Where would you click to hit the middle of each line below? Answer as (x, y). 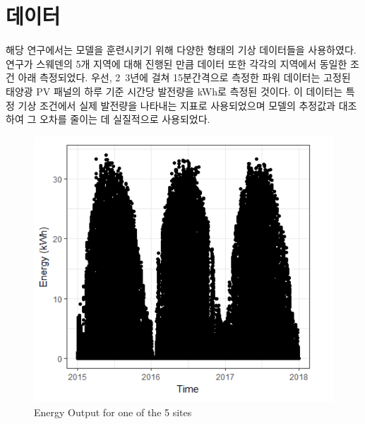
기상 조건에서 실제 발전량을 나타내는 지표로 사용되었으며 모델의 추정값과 (176, 105)
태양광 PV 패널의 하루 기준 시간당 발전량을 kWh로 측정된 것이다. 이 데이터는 (174, 91)
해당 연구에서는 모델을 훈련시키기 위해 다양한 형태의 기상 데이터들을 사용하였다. (181, 50)
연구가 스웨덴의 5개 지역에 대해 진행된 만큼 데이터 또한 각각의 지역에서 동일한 (176, 63)
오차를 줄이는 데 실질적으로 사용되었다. (125, 119)
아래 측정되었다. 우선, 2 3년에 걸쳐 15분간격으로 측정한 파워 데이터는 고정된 (184, 77)
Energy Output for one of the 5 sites (113, 412)
